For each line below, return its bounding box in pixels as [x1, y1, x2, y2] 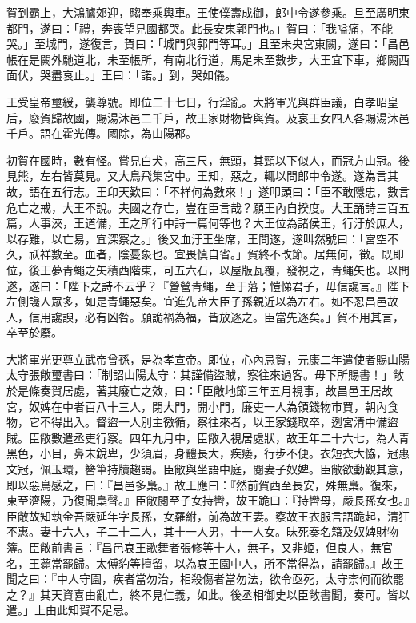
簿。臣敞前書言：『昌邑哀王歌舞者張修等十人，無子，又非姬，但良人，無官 [6, 539, 393, 555]
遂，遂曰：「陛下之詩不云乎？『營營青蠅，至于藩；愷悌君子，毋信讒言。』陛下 [6, 277, 410, 294]
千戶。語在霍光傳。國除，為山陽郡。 [6, 125, 197, 142]
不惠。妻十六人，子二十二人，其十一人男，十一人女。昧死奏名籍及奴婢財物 [6, 523, 398, 540]
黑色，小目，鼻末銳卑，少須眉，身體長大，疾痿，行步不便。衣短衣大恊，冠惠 [6, 445, 410, 461]
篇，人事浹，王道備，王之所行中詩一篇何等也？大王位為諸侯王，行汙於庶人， [6, 214, 410, 231]
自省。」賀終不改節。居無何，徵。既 [207, 246, 393, 262]
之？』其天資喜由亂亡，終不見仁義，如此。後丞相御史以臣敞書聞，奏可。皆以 [6, 585, 410, 602]
